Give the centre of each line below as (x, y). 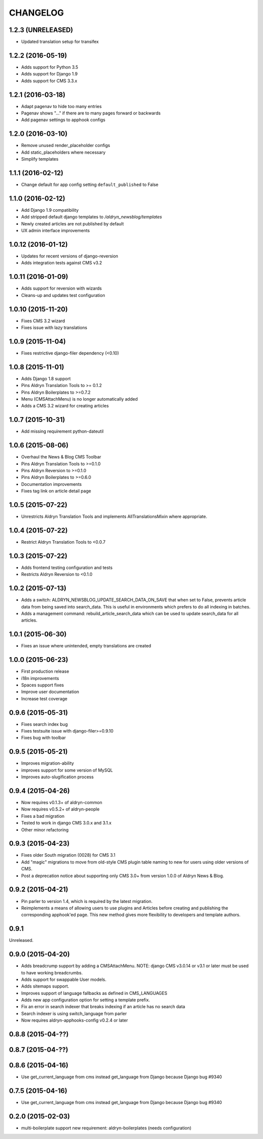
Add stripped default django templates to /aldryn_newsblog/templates (92, 217)
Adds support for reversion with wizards (62, 288)
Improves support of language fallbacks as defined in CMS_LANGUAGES (94, 993)
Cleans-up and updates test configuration (63, 295)
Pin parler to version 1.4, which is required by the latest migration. (87, 901)
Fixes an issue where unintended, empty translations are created (86, 646)
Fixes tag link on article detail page (56, 491)
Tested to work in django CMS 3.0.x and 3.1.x (66, 823)
